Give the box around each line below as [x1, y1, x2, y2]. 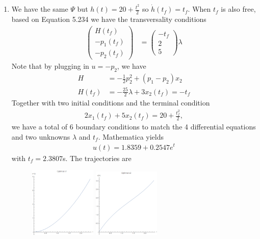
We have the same [11, 4, 68, 14]
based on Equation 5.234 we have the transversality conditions [11, 13, 206, 24]
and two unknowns [11, 131, 70, 142]
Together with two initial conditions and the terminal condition [11, 97, 210, 108]
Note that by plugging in [11, 61, 89, 71]
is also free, [221, 4, 256, 14]
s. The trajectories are [62, 152, 132, 163]
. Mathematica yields [98, 131, 164, 142]
